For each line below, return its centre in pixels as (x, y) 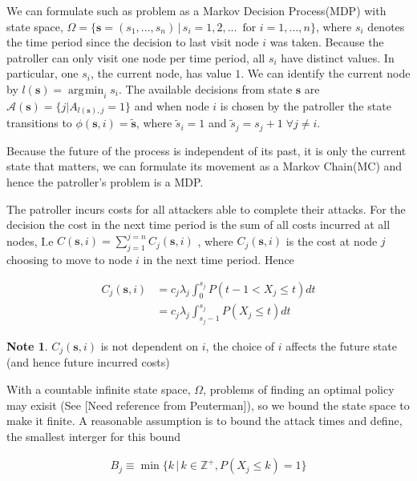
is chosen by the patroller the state (306, 105)
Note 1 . (27, 345)
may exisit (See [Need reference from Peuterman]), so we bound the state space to (208, 405)
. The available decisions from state (206, 88)
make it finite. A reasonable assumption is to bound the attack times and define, (204, 421)
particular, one (43, 73)
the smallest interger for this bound (93, 436)
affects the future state (341, 345)
